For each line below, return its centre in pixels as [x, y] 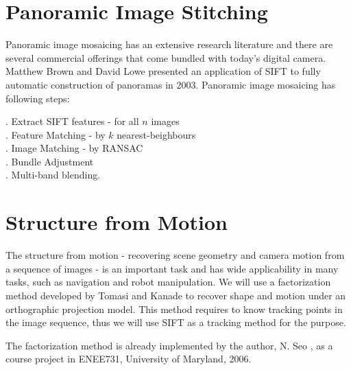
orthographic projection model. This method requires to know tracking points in [174, 309]
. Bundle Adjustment [50, 161]
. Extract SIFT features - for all [72, 121]
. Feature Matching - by [56, 134]
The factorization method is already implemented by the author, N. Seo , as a [169, 345]
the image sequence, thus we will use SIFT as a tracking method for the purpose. [176, 322]
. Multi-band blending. [53, 175]
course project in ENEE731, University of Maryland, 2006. [129, 359]
